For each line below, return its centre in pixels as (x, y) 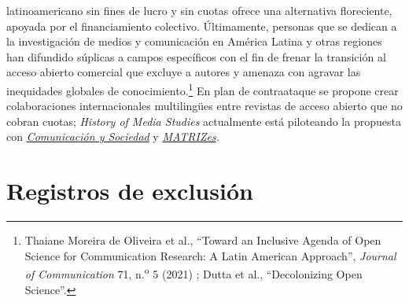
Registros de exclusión (130, 191)
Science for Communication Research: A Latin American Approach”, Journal (210, 255)
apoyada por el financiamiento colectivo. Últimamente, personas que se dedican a (202, 26)
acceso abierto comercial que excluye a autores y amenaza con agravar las (184, 72)
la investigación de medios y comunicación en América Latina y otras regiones (194, 41)
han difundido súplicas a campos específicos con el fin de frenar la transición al (196, 56)
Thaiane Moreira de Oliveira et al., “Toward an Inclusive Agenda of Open (203, 240)
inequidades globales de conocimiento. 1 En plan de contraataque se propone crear (203, 89)
